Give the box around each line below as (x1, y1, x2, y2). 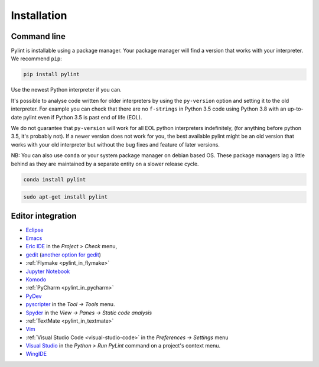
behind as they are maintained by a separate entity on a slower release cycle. (11, 160, 199, 167)
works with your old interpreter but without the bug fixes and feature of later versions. (11, 141, 220, 148)
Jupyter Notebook (25, 268, 70, 275)
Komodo (25, 275, 47, 283)
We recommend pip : (11, 55, 62, 62)
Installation (11, 9, 67, 22)
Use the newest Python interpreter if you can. (11, 86, 122, 93)
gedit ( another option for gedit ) (25, 251, 102, 258)
